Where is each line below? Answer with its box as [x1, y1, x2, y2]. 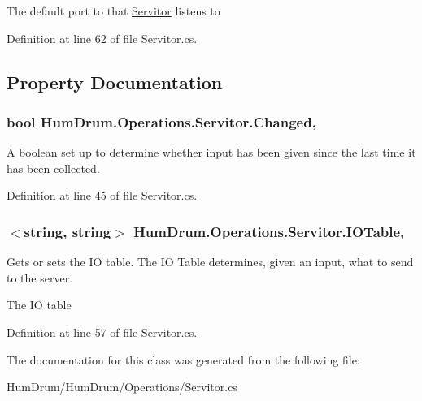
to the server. [7, 269, 73, 286]
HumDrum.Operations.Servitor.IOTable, [133, 221, 405, 241]
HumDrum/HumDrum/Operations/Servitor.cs [7, 378, 237, 395]
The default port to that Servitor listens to [7, 2, 220, 19]
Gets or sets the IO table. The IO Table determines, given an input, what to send [7, 253, 414, 270]
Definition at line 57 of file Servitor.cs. [7, 323, 198, 340]
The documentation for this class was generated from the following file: [7, 351, 360, 368]
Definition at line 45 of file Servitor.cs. [7, 187, 198, 204]
